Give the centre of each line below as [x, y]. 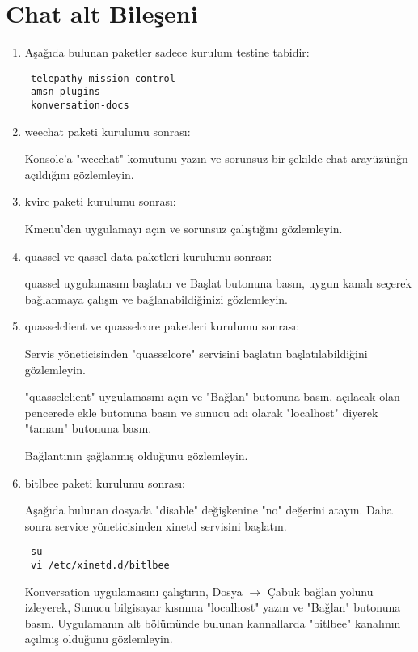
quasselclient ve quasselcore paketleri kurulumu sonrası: [162, 326]
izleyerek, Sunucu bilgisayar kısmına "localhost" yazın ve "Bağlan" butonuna [213, 607]
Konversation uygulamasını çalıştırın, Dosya [133, 591]
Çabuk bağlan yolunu [320, 591]
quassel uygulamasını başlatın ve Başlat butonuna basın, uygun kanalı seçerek [218, 283]
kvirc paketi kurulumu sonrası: [100, 201]
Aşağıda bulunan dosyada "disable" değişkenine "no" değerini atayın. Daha [209, 510]
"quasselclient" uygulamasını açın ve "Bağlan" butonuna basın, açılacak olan [212, 396]
